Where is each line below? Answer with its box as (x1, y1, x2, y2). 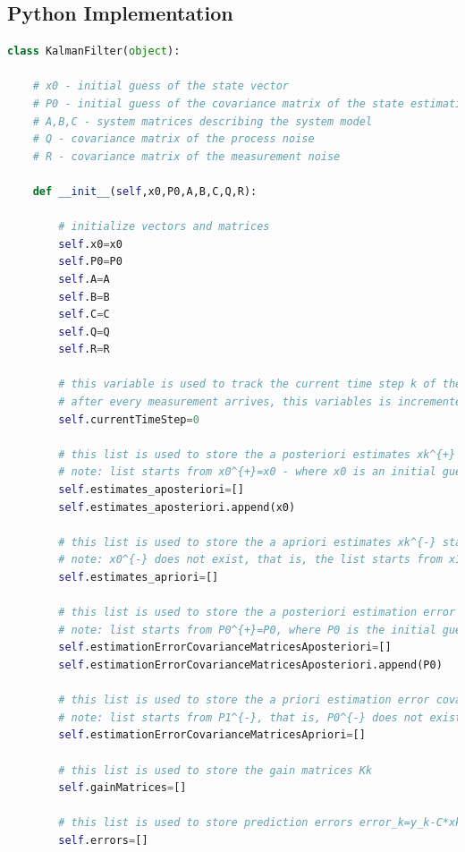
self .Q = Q (58, 325, 110, 338)
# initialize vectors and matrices (58, 220, 270, 234)
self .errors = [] (58, 833, 148, 847)
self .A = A (58, 272, 110, 285)
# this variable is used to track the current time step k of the (58, 378, 462, 391)
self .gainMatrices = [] (58, 781, 187, 795)
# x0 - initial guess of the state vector (32, 80, 289, 93)
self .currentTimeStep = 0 (58, 413, 199, 426)
